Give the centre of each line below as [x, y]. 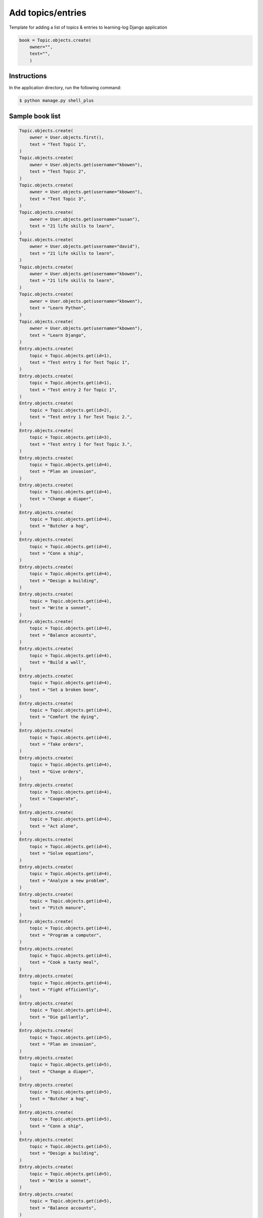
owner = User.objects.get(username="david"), [85, 247]
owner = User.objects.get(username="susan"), [85, 219]
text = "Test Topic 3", [58, 199]
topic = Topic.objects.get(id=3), [71, 438]
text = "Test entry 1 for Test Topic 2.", [81, 417]
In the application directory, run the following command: [65, 88]
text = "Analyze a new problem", [69, 880]
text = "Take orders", [56, 744]
